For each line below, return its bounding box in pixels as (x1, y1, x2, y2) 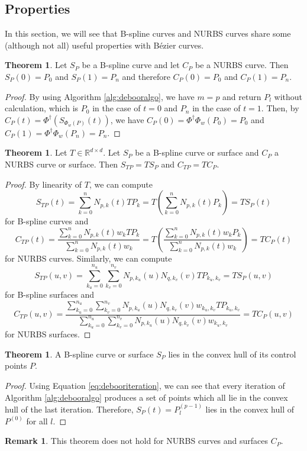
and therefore (122, 70, 170, 82)
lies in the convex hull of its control (168, 347, 296, 360)
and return (222, 90, 261, 102)
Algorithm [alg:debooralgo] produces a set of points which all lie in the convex (5, 391, 288, 403)
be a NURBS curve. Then (195, 59, 289, 71)
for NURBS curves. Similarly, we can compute (5, 252, 172, 264)
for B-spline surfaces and (5, 288, 95, 301)
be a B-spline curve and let (82, 59, 180, 71)
